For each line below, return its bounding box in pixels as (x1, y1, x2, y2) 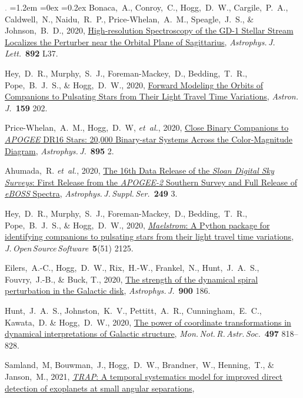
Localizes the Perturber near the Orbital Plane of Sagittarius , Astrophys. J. (5, 35, 275, 48)
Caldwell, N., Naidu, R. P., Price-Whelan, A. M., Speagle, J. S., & (5, 12, 254, 25)
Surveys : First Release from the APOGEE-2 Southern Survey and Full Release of (5, 175, 297, 188)
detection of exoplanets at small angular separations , (5, 382, 195, 394)
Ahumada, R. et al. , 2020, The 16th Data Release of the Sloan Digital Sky (5, 164, 274, 177)
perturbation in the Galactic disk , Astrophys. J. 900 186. (5, 284, 211, 297)
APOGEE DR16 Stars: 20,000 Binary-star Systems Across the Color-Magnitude (5, 132, 293, 145)
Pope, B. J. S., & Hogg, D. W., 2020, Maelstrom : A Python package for (5, 218, 270, 231)
